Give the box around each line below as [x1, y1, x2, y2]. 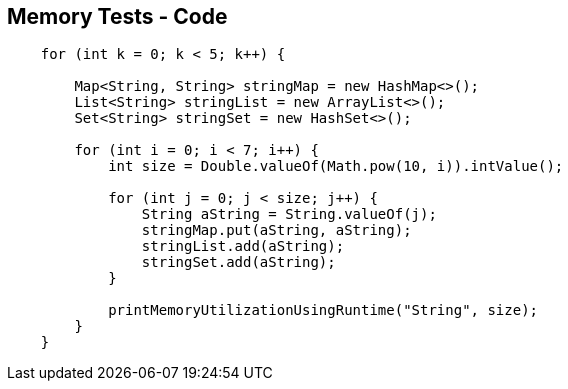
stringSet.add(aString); [141, 254, 336, 271]
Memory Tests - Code [7, 4, 228, 29]
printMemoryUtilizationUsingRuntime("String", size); [108, 302, 539, 319]
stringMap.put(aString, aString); [141, 222, 412, 239]
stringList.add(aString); [141, 238, 345, 255]
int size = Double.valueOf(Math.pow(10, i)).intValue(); [108, 158, 564, 175]
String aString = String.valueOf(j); [141, 206, 437, 223]
